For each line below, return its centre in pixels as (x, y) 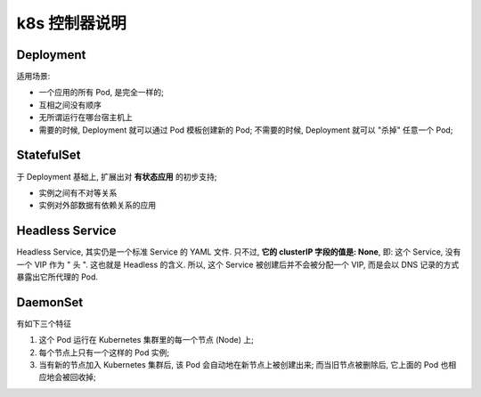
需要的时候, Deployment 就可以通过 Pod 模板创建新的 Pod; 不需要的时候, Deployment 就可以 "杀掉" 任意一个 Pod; (246, 130)
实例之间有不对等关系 (78, 192)
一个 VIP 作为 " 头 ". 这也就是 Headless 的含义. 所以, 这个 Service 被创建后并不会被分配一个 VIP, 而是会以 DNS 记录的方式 (238, 264)
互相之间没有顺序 (70, 105)
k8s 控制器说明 (71, 23)
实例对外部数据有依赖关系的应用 (97, 206)
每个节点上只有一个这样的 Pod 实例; (104, 352)
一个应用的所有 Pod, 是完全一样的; (101, 93)
